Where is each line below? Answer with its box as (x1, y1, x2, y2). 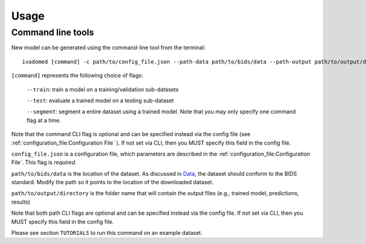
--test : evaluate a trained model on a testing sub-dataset (26, 96, 174, 104)
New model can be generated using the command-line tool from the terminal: (11, 44, 206, 51)
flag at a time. (26, 117, 61, 124)
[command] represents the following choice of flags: (11, 72, 143, 79)
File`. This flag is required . (11, 159, 77, 166)
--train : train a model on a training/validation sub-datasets (26, 85, 179, 93)
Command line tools (11, 27, 95, 38)
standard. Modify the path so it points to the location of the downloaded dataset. (11, 179, 213, 186)
